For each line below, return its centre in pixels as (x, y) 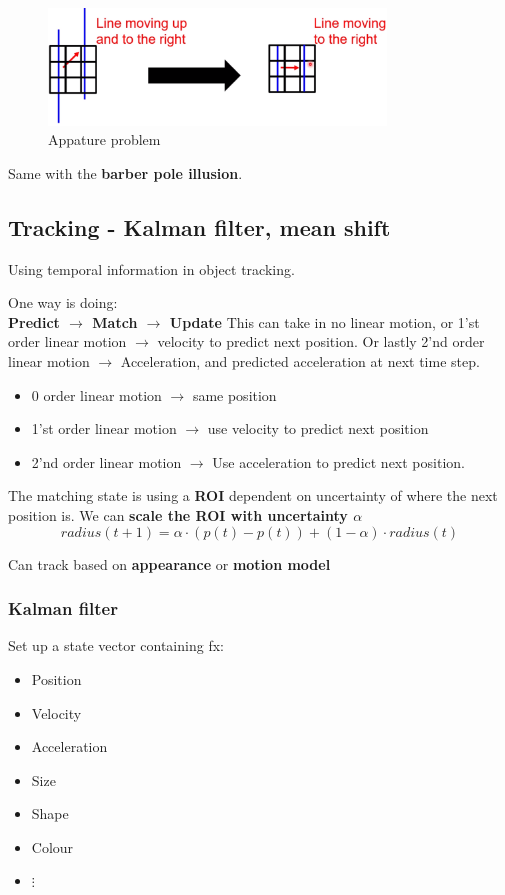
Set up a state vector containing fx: (116, 645)
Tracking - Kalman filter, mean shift (199, 226)
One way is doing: (63, 302)
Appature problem (104, 139)
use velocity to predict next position (318, 428)
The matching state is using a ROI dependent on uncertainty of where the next (253, 495)
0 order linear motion (96, 394)
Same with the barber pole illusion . (125, 172)
